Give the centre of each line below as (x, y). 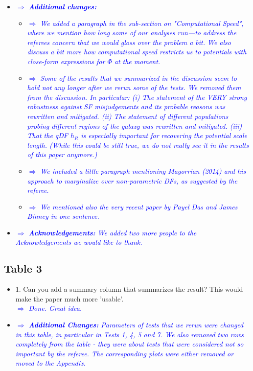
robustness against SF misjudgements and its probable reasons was (126, 106)
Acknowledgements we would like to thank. (79, 242)
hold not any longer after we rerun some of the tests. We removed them (134, 87)
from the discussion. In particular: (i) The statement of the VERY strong (137, 97)
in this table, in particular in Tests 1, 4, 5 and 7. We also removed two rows (130, 334)
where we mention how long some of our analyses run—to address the (132, 33)
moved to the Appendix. (50, 363)
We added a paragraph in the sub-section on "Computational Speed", (142, 23)
